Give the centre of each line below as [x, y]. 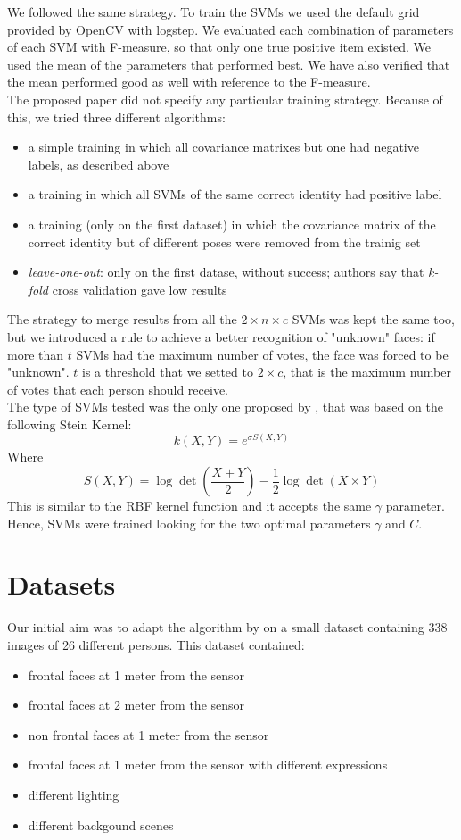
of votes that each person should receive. [118, 389]
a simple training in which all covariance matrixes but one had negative [223, 147]
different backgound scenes [101, 824]
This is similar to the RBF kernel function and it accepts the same [189, 506]
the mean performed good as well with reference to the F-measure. [189, 82]
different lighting [74, 794]
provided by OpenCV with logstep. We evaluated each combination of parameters [230, 29]
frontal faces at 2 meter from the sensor [136, 705]
